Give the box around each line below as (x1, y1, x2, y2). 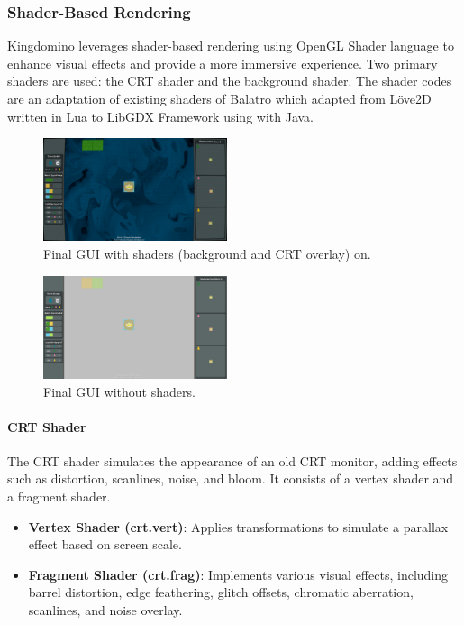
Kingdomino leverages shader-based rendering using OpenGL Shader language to (7, 36, 454, 55)
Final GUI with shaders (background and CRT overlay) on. (43, 244, 371, 263)
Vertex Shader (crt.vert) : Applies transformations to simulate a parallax (28, 517, 449, 536)
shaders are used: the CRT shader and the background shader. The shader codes (7, 71, 452, 90)
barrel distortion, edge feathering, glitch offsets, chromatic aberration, (28, 583, 414, 602)
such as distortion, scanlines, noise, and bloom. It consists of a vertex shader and (7, 469, 454, 488)
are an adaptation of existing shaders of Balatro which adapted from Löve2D (7, 89, 432, 107)
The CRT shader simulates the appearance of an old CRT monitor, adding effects (7, 451, 458, 470)
